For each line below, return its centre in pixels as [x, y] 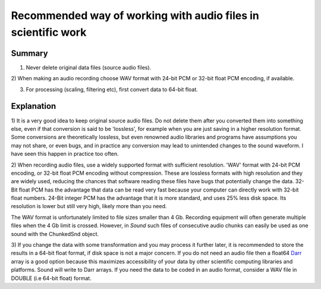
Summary [29, 53]
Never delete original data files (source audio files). [89, 67]
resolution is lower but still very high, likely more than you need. [89, 206]
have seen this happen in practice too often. [65, 154]
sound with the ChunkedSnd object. [55, 234]
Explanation [34, 106]
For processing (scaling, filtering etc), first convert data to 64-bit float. [112, 89]
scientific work [49, 32]
